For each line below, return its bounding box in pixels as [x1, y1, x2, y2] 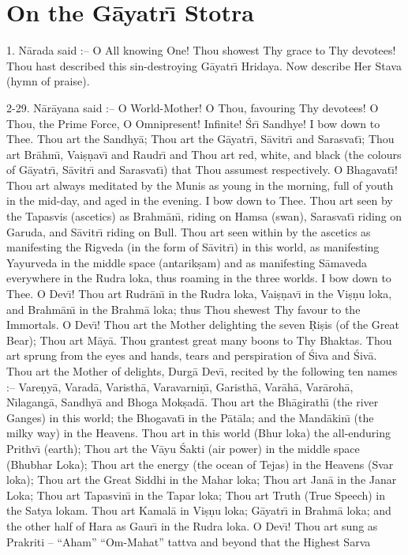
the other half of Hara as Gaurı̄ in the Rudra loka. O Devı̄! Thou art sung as [6, 517, 378, 534]
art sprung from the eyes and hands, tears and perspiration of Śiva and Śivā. [6, 347, 377, 364]
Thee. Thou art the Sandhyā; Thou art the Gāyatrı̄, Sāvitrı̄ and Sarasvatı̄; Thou [6, 130, 395, 147]
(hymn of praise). [6, 73, 90, 89]
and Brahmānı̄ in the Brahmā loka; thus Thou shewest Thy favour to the [6, 300, 361, 317]
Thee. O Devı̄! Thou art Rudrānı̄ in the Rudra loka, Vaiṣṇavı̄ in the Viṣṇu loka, [6, 285, 392, 302]
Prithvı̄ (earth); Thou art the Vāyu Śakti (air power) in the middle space [6, 440, 360, 456]
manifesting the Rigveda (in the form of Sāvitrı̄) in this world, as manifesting [6, 239, 380, 255]
